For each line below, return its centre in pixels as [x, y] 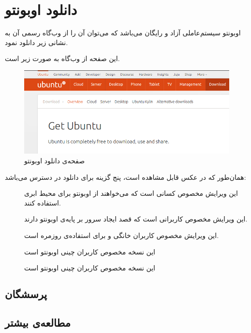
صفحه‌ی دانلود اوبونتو [55, 160]
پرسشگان [26, 294]
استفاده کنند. [43, 202]
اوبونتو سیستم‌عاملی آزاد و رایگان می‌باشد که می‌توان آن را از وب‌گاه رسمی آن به [123, 33]
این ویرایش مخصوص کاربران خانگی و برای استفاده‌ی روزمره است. [122, 235]
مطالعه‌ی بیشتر [38, 322]
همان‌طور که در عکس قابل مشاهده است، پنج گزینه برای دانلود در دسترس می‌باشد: [125, 177]
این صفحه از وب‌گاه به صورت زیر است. [62, 58]
